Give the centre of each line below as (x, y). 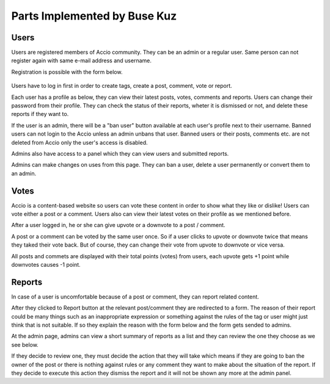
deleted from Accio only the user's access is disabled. (79, 142)
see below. (25, 344)
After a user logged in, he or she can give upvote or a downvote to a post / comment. (118, 225)
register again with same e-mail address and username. (82, 60)
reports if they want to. (40, 114)
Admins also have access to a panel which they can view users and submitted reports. (120, 153)
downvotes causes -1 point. (46, 265)
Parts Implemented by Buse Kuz (94, 16)
